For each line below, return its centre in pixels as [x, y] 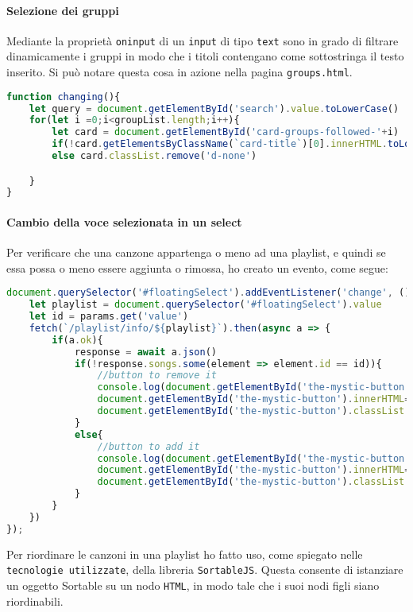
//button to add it [149, 446]
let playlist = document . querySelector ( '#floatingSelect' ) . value [205, 305]
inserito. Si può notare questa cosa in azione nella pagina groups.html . [179, 72]
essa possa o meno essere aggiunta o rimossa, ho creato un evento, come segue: [197, 267]
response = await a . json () [145, 352]
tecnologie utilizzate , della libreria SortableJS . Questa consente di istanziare [205, 569]
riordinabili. [35, 600]
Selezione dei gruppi [63, 10]
